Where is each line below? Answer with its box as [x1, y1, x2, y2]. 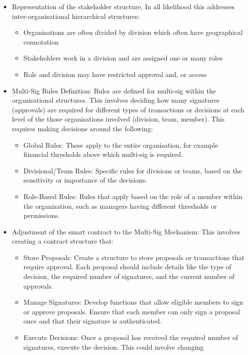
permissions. [23, 210, 60, 220]
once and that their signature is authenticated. [23, 316, 162, 326]
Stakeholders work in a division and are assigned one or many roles [23, 53, 223, 63]
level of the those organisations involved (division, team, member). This [12, 114, 225, 124]
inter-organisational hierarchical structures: [12, 11, 140, 21]
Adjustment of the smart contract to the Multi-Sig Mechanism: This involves [12, 226, 240, 236]
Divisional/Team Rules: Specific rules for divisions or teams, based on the [23, 165, 242, 175]
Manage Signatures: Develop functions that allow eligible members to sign [23, 297, 243, 307]
